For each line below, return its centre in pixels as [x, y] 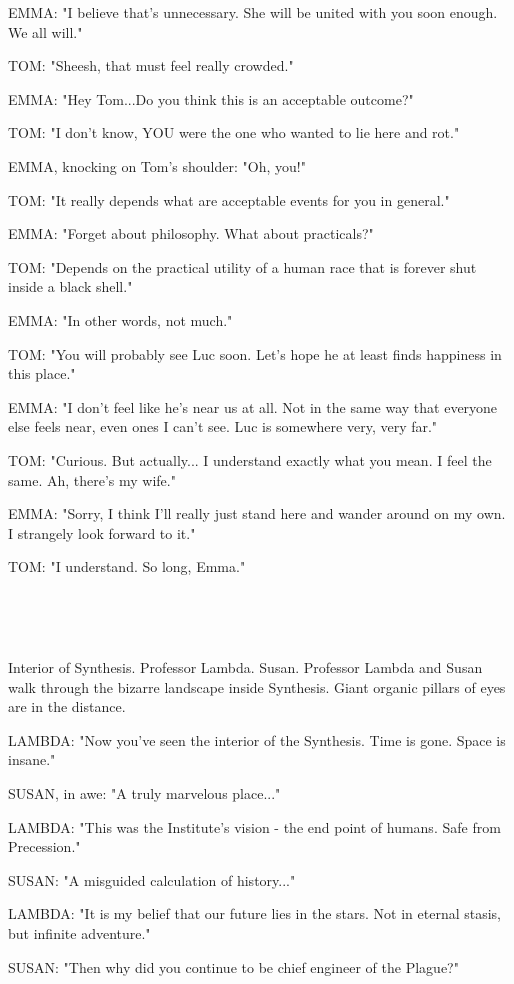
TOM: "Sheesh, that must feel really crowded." [151, 65]
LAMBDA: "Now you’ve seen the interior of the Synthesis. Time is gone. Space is [257, 739]
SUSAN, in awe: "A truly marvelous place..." [144, 793]
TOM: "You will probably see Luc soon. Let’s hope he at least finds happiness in [255, 353]
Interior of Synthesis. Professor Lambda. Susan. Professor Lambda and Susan [245, 667]
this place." [42, 373]
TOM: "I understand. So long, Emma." [127, 566]
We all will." [45, 31]
